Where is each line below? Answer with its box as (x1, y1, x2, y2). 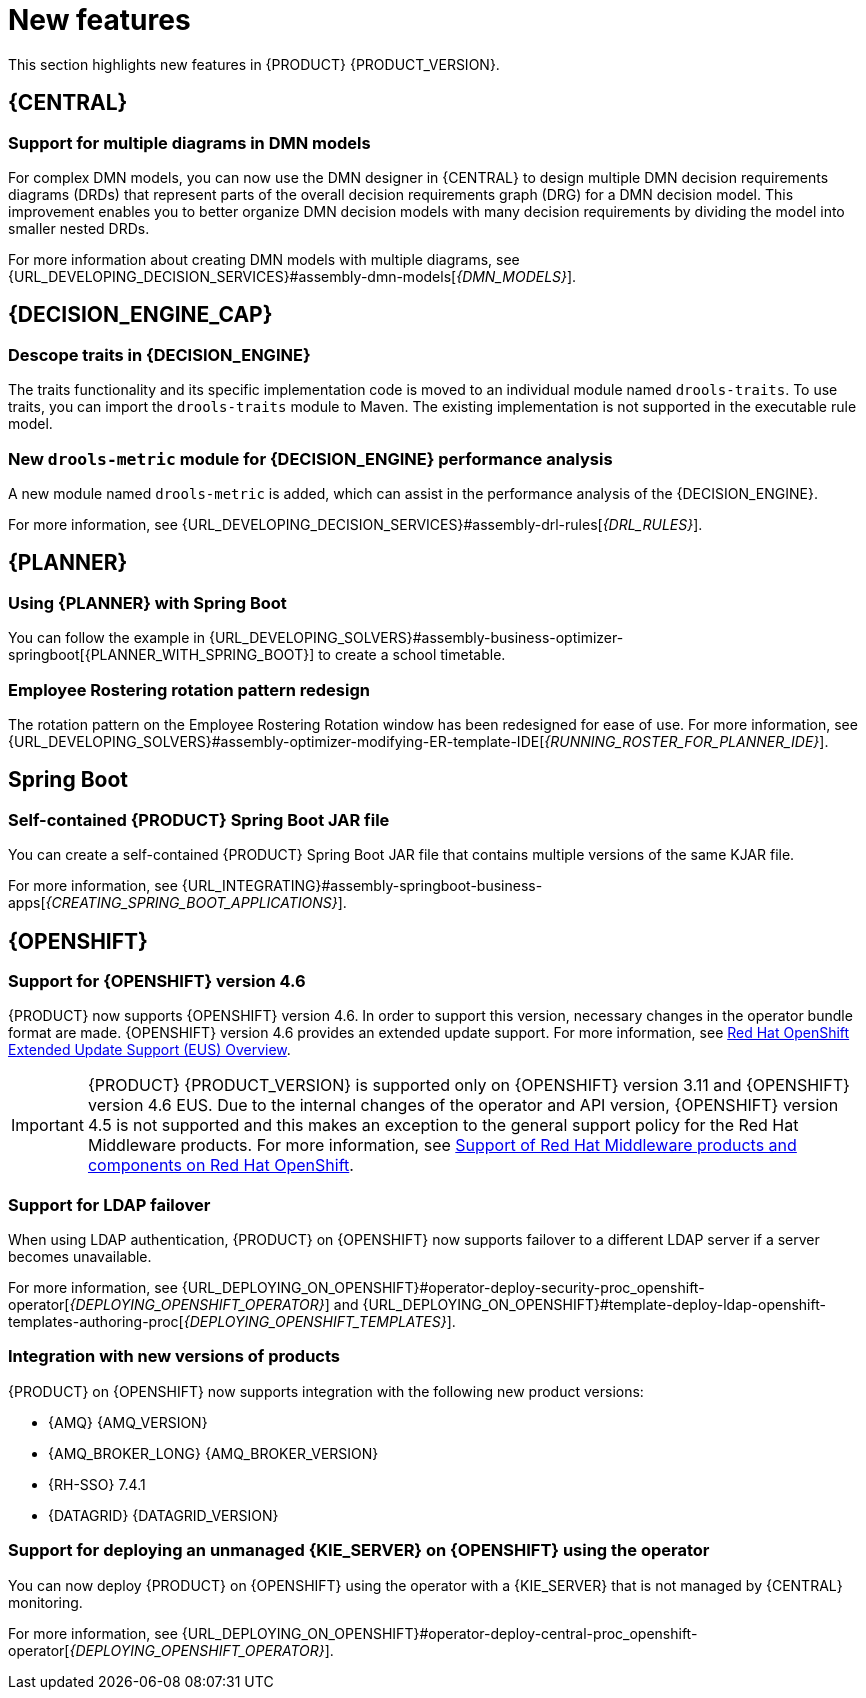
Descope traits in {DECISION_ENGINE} (8, 344, 311, 365)
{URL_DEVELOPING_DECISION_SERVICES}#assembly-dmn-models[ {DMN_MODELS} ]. (8, 267, 577, 285)
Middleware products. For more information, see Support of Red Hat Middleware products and (87, 1135, 797, 1156)
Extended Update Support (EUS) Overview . (8, 1041, 291, 1059)
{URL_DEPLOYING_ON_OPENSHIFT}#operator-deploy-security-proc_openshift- (181, 1279, 705, 1297)
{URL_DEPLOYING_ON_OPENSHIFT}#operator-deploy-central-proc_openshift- (181, 1624, 698, 1642)
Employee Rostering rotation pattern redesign (8, 679, 370, 700)
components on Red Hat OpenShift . (87, 1155, 354, 1176)
